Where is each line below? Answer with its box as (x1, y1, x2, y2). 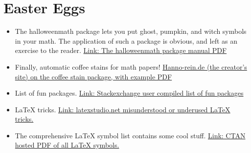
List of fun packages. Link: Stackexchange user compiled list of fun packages (15, 88, 244, 98)
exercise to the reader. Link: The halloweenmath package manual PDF (15, 45, 227, 55)
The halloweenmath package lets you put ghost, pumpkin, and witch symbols (15, 26, 247, 36)
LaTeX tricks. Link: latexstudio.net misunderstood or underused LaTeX (15, 104, 230, 114)
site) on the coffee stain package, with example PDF (15, 71, 172, 81)
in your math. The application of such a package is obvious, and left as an (15, 35, 237, 46)
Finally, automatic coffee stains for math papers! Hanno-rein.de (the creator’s (15, 61, 247, 72)
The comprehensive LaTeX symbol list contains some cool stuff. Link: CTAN (15, 130, 246, 140)
